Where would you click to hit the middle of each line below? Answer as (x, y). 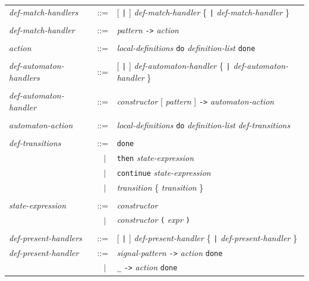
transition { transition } (160, 187)
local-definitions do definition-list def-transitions (204, 124)
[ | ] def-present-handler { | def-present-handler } (207, 237)
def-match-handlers (44, 12)
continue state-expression (164, 172)
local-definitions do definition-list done (186, 48)
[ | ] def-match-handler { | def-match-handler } (203, 12)
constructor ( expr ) (153, 220)
